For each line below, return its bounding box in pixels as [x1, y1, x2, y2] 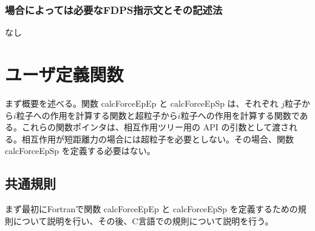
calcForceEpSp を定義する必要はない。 [5, 144, 155, 157]
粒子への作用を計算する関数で [180, 109, 300, 121]
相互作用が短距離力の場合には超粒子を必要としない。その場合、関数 [21, 132, 294, 145]
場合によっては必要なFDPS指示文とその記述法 [5, 2, 223, 17]
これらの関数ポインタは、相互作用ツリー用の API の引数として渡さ [21, 121, 289, 133]
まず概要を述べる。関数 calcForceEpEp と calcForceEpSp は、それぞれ [5, 96, 279, 109]
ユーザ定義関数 [5, 62, 124, 86]
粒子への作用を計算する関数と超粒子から [16, 109, 178, 121]
